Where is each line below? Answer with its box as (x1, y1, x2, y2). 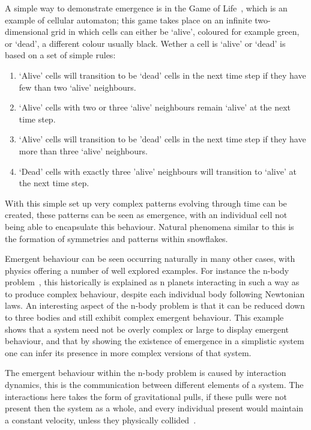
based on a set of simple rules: (5, 49, 116, 61)
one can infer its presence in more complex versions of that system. (5, 346, 252, 359)
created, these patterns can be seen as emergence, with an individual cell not (5, 208, 288, 221)
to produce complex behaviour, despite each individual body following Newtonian (5, 287, 305, 300)
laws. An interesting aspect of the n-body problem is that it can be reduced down (5, 299, 305, 312)
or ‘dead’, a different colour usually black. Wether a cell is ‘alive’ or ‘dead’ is (5, 37, 286, 49)
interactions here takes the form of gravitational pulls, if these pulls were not (5, 390, 287, 402)
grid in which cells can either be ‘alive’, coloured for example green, (51, 25, 300, 38)
